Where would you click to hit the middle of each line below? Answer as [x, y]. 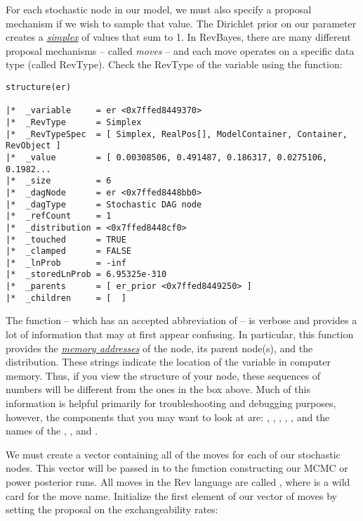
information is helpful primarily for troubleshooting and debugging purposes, [171, 403]
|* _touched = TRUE [66, 239]
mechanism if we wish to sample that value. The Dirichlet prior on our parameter [181, 23]
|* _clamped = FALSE [68, 251]
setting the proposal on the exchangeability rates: [112, 509]
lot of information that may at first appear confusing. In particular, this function [180, 334]
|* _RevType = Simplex [74, 122]
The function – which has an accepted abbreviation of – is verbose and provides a [181, 320]
